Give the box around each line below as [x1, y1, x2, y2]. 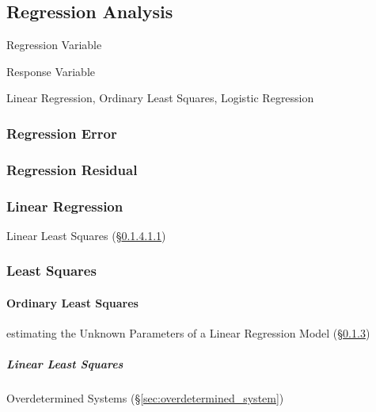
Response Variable [6, 63, 95, 79]
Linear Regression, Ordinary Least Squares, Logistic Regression [6, 90, 314, 106]
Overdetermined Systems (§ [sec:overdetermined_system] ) [6, 390, 284, 406]
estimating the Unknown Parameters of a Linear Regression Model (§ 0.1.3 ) [6, 325, 370, 341]
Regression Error [6, 123, 117, 143]
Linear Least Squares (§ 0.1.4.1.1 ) [6, 227, 166, 243]
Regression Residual [6, 159, 138, 179]
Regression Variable [6, 36, 102, 53]
